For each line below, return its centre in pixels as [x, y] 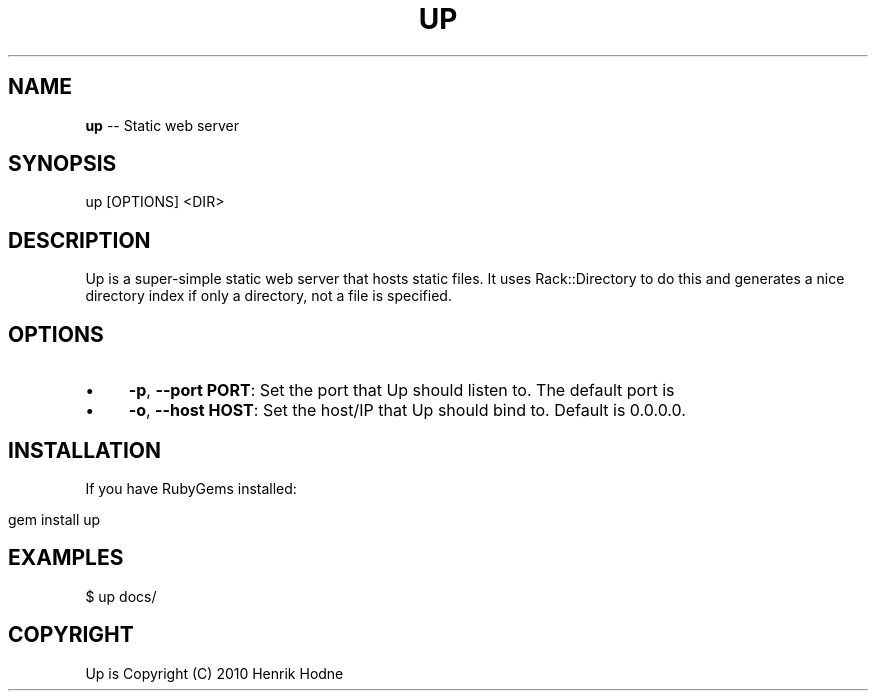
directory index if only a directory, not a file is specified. [268, 296]
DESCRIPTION [79, 240]
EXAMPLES [66, 558]
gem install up [54, 519]
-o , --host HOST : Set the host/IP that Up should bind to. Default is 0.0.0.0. [407, 410]
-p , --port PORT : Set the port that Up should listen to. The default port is [401, 390]
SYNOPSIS [62, 164]
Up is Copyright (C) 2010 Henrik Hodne [214, 673]
